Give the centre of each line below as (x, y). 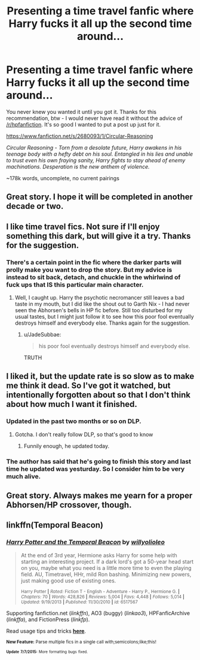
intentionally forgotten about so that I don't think (99, 395)
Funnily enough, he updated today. (66, 446)
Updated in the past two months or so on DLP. (74, 421)
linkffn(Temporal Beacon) (55, 525)
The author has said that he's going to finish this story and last (99, 461)
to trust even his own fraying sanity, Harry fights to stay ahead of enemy (96, 160)
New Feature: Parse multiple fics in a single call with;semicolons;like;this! (81, 642)
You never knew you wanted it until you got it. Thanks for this (81, 112)
